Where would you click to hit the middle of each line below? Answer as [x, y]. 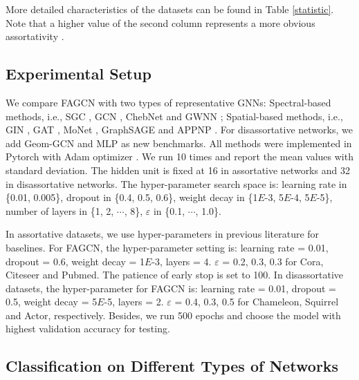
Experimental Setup [79, 74]
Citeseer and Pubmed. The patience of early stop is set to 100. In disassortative [175, 275]
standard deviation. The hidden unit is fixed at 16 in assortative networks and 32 [178, 170]
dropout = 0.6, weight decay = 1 [75, 261]
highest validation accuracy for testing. [88, 329]
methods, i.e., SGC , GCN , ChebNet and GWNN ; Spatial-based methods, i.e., [174, 116]
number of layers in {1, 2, [60, 210]
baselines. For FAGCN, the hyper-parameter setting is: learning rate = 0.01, [167, 247]
